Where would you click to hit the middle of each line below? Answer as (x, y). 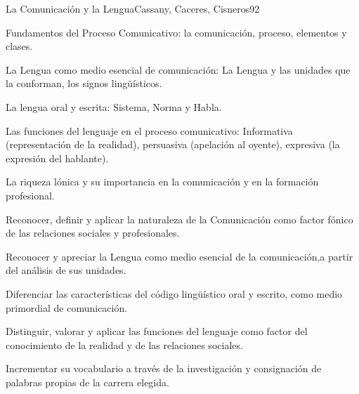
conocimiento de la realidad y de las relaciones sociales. (124, 344)
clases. (19, 46)
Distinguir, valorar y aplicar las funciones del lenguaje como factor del (157, 331)
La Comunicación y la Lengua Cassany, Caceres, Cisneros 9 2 (133, 8)
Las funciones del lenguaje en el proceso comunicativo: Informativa (149, 130)
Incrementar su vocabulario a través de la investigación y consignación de (164, 368)
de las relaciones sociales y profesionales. (93, 233)
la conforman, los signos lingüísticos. (84, 83)
